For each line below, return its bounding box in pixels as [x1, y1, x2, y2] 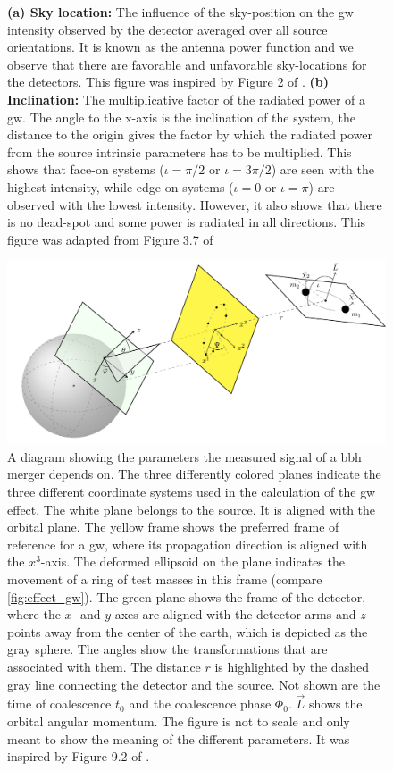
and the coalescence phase [129, 694, 272, 713]
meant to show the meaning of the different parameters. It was [7, 729, 350, 748]
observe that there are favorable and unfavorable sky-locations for [7, 54, 367, 73]
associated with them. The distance [7, 657, 201, 675]
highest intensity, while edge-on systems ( [7, 177, 234, 196]
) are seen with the [271, 160, 374, 179]
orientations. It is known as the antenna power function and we [7, 38, 354, 56]
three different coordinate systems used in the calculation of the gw [7, 482, 376, 501]
